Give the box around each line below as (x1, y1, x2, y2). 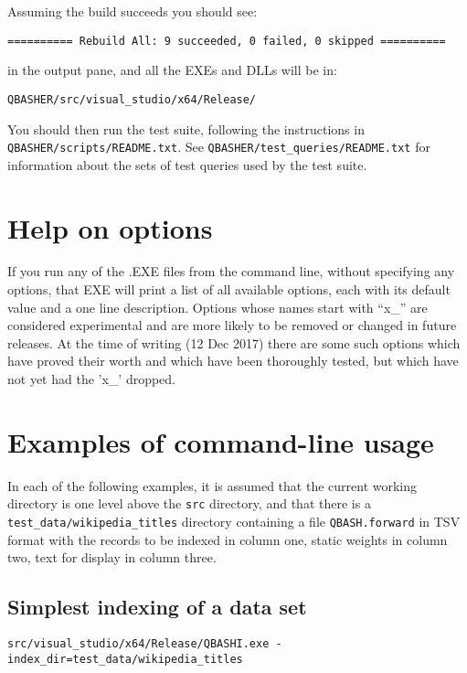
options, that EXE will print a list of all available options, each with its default (7, 280, 451, 299)
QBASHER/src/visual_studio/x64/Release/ (7, 92, 257, 106)
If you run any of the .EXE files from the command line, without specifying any (7, 262, 455, 281)
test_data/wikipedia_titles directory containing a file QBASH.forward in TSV (7, 512, 461, 530)
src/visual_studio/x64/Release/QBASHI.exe (7, 637, 270, 651)
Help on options (7, 208, 213, 246)
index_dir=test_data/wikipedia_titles (7, 652, 243, 666)
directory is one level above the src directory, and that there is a (7, 494, 371, 513)
